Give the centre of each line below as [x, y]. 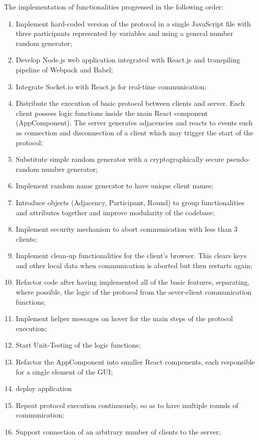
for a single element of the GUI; [64, 371]
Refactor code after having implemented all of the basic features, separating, [132, 282]
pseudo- [238, 159]
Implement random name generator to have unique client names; [115, 186]
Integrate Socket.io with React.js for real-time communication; [111, 86]
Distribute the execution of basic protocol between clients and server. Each [130, 103]
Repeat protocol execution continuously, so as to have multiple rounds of [127, 405]
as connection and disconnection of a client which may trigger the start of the [134, 132]
